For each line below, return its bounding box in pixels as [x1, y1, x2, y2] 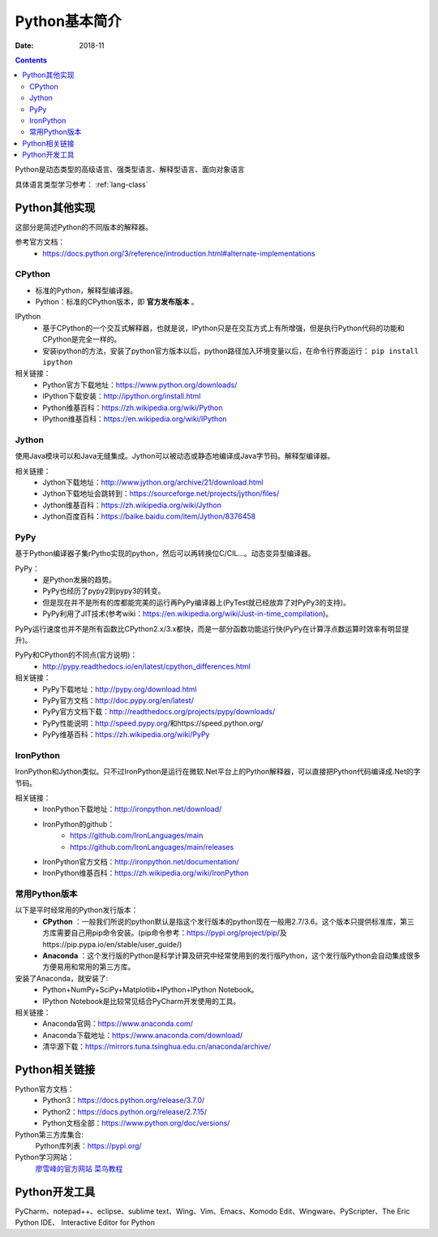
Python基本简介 [15, 12, 122, 30]
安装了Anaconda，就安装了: [15, 973, 109, 983]
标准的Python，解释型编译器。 [35, 285, 138, 295]
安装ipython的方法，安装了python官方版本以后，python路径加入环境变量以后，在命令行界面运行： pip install [42, 346, 419, 356]
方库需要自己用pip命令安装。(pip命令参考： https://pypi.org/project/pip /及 [42, 928, 287, 937]
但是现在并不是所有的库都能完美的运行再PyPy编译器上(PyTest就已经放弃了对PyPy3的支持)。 [42, 597, 350, 607]
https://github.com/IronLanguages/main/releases [70, 842, 234, 851]
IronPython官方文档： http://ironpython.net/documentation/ [42, 856, 239, 866]
